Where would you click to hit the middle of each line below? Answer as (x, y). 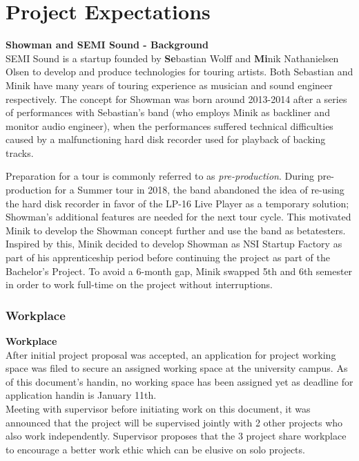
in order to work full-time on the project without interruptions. (139, 284)
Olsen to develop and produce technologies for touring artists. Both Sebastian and (179, 72)
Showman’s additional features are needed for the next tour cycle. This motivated (178, 217)
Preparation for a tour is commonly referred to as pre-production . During (160, 176)
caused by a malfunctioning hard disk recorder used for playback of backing (166, 139)
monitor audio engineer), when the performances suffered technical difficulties (169, 125)
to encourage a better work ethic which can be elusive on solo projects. (155, 449)
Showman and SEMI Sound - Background (107, 45)
